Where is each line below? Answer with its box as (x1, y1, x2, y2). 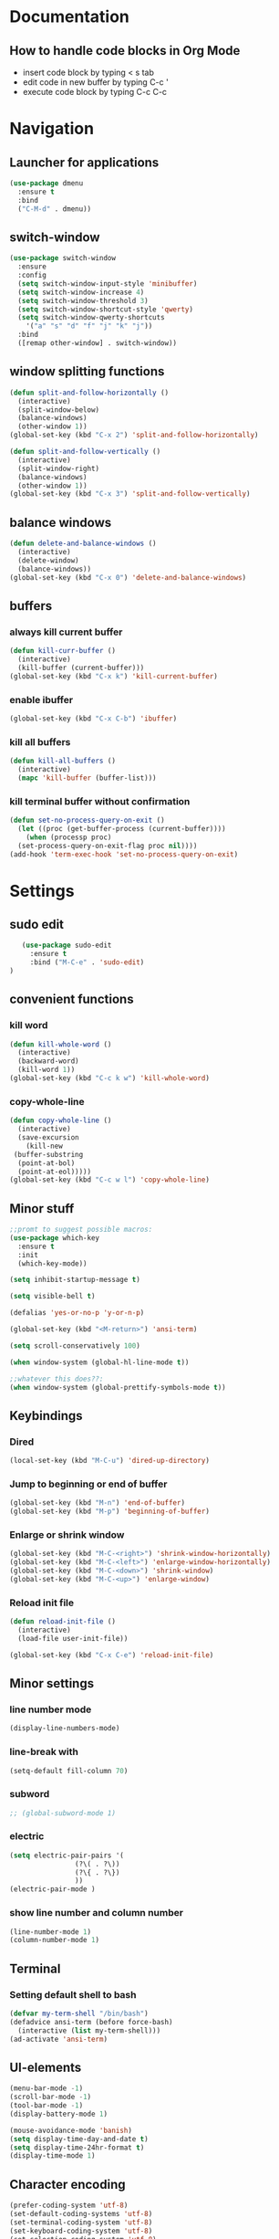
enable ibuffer (9, 693, 74, 706)
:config (17, 271, 47, 280)
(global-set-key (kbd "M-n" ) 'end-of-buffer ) (9, 1498, 185, 1508)
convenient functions (9, 992, 134, 1007)
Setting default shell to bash (9, 1988, 137, 2001)
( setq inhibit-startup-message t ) (9, 1276, 141, 1285)
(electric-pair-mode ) (9, 1885, 96, 1894)
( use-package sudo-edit (21, 941, 112, 951)
